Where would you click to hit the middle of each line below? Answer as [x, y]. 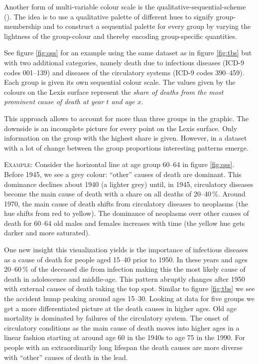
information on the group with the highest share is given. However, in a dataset [126, 138]
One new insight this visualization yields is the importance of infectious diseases [126, 250]
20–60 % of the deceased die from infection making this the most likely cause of [125, 269]
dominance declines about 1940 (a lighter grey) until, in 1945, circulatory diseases [129, 184]
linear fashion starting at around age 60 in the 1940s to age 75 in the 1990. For [125, 337]
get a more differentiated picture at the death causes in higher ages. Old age [121, 308]
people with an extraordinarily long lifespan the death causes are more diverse [123, 347]
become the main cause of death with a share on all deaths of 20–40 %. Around [125, 194]
